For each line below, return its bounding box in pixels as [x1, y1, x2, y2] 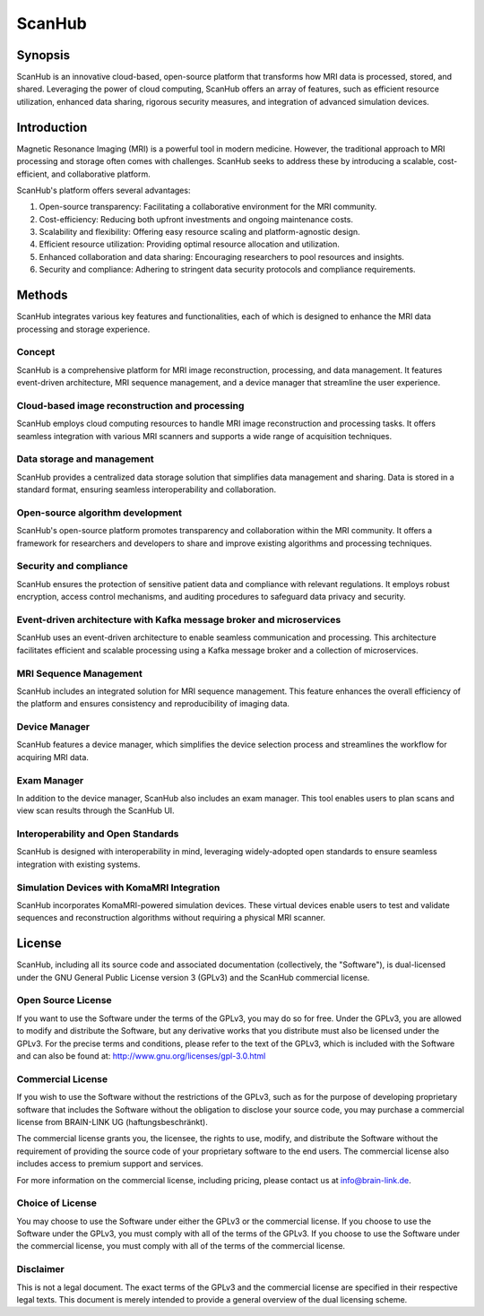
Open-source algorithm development [16, 506, 183, 519]
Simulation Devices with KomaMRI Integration [16, 881, 220, 894]
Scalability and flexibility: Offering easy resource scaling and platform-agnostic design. [39, 227, 360, 238]
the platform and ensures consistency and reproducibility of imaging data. [16, 698, 290, 709]
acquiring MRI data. [16, 751, 90, 762]
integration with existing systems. [16, 859, 141, 870]
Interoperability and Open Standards [16, 827, 179, 840]
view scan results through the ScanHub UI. [16, 805, 175, 816]
